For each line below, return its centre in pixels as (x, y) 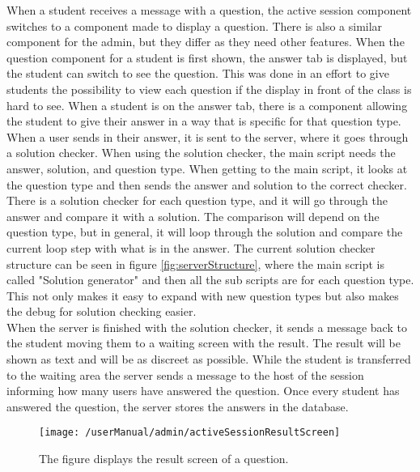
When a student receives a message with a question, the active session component (209, 10)
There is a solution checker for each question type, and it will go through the (197, 200)
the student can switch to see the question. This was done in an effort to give (198, 73)
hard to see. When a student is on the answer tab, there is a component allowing (207, 105)
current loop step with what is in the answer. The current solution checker (191, 247)
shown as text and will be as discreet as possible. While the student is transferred (209, 359)
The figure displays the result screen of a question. (164, 459)
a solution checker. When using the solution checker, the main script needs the (201, 153)
